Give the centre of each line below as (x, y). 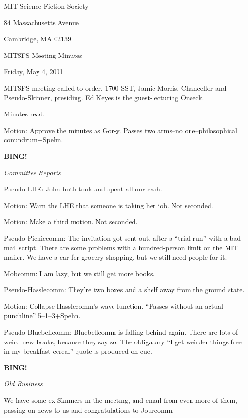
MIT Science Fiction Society (46, 6)
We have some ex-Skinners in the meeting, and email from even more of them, (121, 400)
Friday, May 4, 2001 (34, 71)
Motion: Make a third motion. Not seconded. (71, 221)
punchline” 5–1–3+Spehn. (42, 315)
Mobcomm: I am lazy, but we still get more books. (79, 273)
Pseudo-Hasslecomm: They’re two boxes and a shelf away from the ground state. (124, 290)
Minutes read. (25, 114)
